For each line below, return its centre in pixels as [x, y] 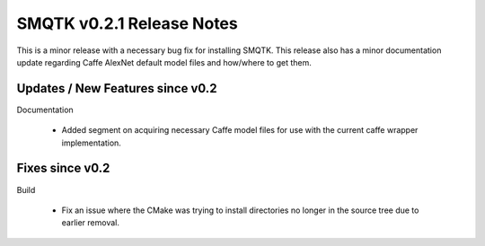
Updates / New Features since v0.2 [117, 88]
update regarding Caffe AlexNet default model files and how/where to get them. [164, 62]
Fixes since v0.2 [63, 168]
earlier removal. [91, 223]
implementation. [91, 143]
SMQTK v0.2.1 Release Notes [127, 23]
